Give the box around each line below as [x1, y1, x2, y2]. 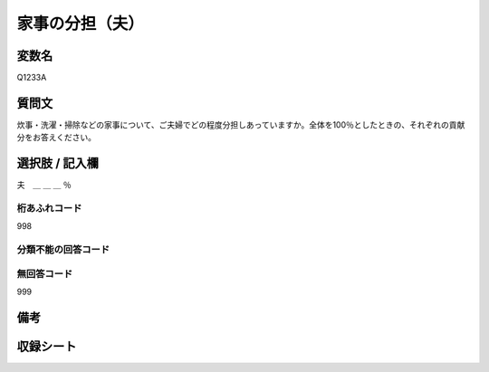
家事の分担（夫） [16, 14, 145, 33]
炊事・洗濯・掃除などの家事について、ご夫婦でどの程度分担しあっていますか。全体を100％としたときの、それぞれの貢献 [16, 119, 465, 130]
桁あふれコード [16, 202, 82, 215]
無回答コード [16, 267, 73, 280]
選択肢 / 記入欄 [16, 156, 100, 171]
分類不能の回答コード [16, 243, 110, 256]
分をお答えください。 [16, 132, 97, 143]
